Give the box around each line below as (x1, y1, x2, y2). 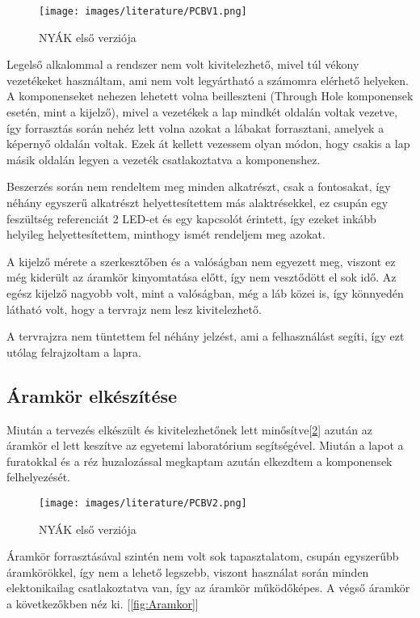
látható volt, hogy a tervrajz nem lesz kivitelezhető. (6, 300, 262, 317)
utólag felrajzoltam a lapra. (6, 343, 141, 360)
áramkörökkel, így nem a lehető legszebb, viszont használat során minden (6, 563, 369, 580)
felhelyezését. (6, 468, 71, 485)
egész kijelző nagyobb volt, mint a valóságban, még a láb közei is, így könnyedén (6, 284, 404, 301)
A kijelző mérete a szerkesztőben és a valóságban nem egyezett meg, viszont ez (6, 252, 396, 269)
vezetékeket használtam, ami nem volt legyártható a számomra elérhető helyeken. (6, 71, 409, 88)
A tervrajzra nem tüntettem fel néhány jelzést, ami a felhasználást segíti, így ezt (6, 328, 405, 345)
